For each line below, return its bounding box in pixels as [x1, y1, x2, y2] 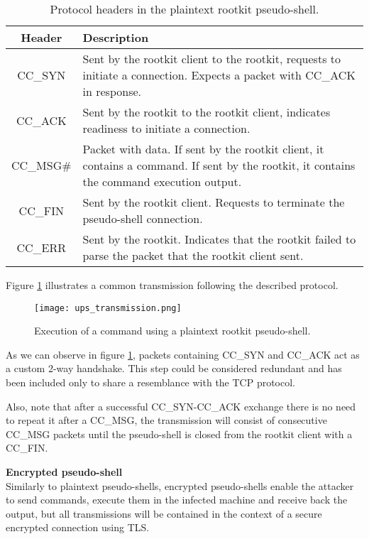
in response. [82, 83, 142, 99]
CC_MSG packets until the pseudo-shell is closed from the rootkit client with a [6, 426, 353, 441]
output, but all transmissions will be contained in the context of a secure [6, 506, 322, 521]
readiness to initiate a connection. [82, 120, 250, 136]
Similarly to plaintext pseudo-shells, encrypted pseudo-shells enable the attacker [6, 478, 354, 493]
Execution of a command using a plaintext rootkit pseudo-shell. [34, 323, 311, 338]
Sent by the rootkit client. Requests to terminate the [82, 194, 345, 210]
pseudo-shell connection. [82, 210, 203, 227]
